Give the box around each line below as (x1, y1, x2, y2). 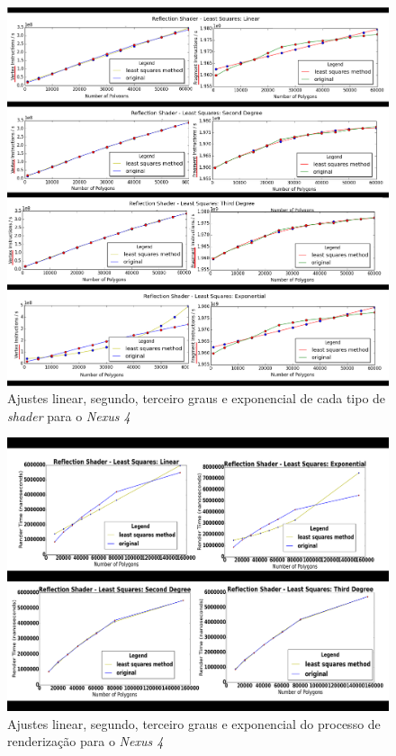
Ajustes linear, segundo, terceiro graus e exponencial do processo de (7, 714, 381, 733)
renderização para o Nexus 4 (7, 732, 164, 751)
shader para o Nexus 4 (7, 406, 130, 425)
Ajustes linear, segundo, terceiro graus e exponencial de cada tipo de (7, 389, 386, 408)
